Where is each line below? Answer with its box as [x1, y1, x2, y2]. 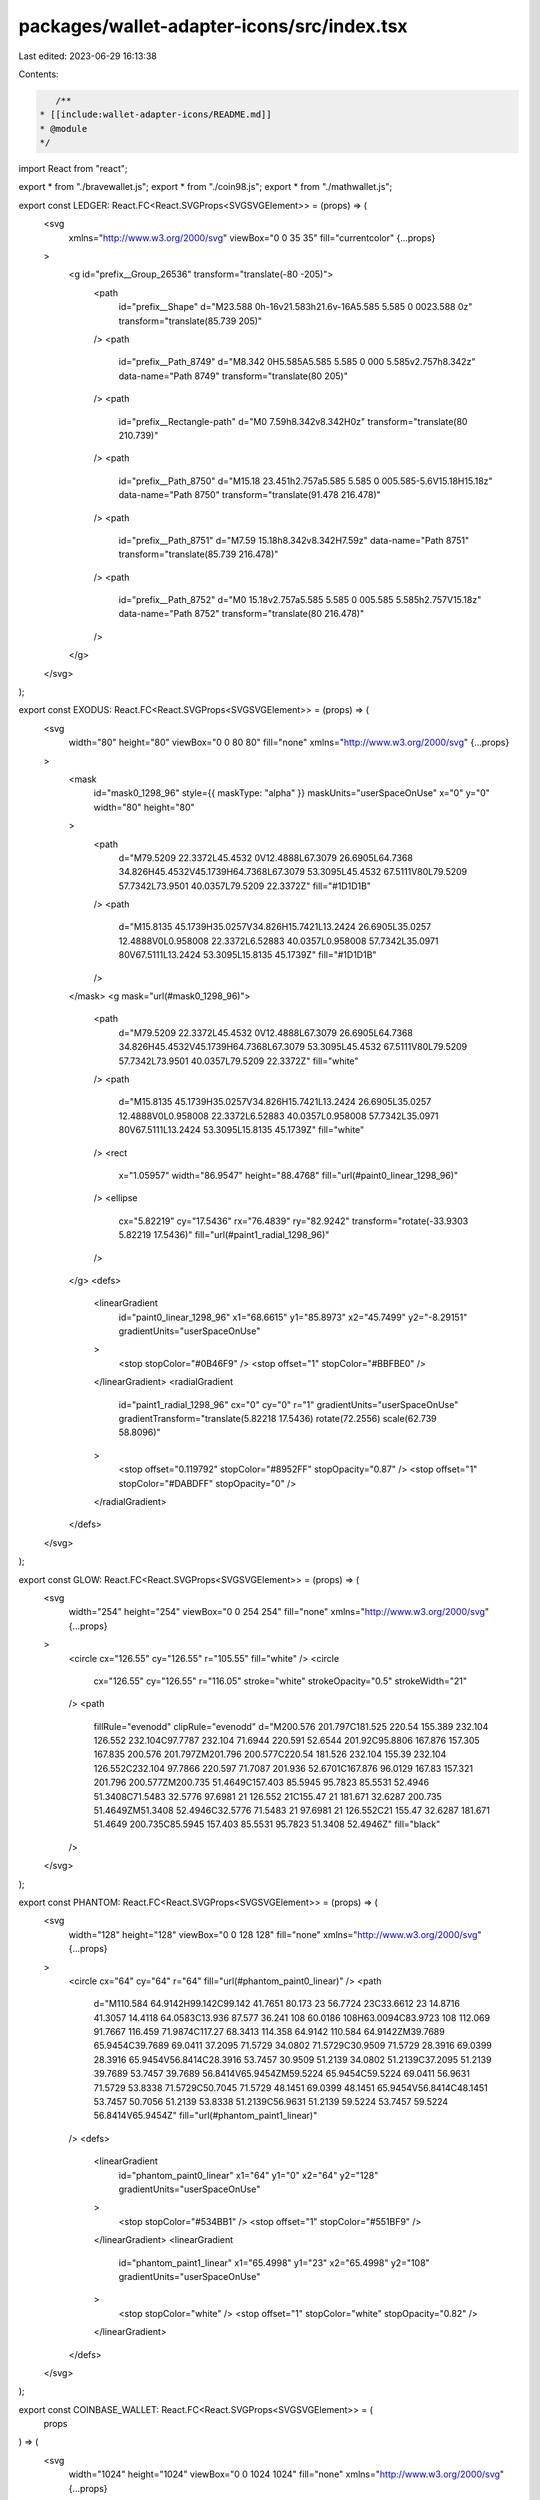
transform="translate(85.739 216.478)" [118, 548, 279, 560]
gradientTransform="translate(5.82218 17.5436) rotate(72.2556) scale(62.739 [118, 1413, 437, 1425]
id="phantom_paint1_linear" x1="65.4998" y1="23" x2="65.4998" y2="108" [118, 2256, 430, 2269]
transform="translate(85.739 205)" [118, 315, 263, 327]
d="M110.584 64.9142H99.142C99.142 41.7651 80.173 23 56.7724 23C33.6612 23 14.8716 [93, 1998, 460, 2010]
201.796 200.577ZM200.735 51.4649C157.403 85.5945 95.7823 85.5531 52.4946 [93, 1776, 430, 1789]
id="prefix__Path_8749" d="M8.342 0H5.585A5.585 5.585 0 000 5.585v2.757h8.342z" [118, 356, 476, 368]
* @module [39, 123, 88, 134]
